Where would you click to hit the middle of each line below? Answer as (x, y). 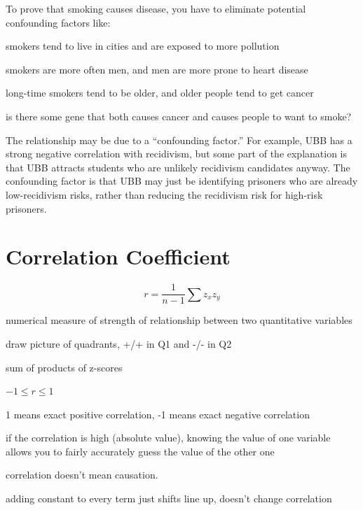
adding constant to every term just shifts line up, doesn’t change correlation (169, 498)
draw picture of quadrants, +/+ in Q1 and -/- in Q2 (119, 343)
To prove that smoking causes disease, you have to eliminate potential (156, 8)
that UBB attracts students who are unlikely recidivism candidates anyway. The (178, 167)
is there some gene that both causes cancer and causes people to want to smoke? (179, 116)
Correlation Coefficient (118, 256)
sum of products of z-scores (64, 367)
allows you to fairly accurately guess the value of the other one (140, 451)
